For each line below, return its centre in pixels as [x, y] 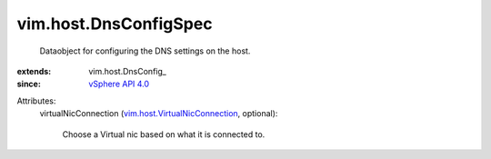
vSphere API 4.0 [119, 84]
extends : [34, 71]
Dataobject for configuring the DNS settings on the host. [145, 51]
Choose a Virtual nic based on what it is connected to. [164, 134]
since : [29, 84]
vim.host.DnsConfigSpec [115, 24]
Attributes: [36, 101]
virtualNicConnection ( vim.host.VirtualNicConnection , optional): [159, 114]
